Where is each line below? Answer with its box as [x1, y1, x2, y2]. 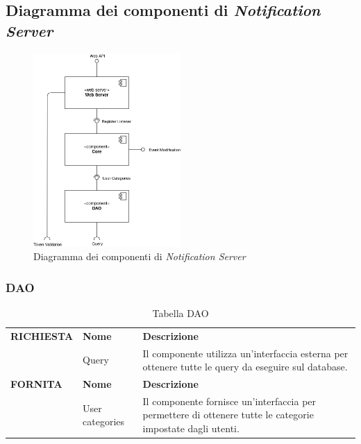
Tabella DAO [152, 305, 209, 320]
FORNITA [10, 377, 62, 391]
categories [83, 414, 125, 429]
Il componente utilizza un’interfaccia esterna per [142, 345, 349, 360]
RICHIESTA [10, 328, 74, 343]
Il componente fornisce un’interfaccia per [142, 393, 317, 408]
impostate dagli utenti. [142, 421, 240, 436]
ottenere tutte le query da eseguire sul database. [142, 359, 348, 374]
